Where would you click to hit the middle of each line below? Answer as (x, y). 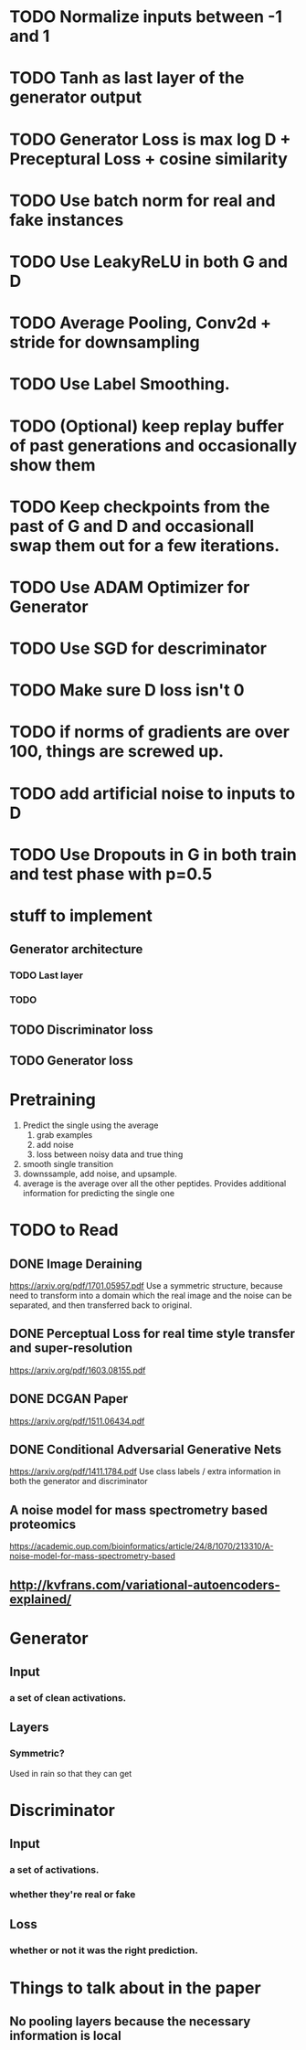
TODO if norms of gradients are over (150, 732)
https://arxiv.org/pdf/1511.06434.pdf (77, 1421)
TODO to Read (64, 1230)
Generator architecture (76, 949)
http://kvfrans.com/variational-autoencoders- (145, 1584)
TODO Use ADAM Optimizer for (130, 587)
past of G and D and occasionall (132, 526)
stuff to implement (81, 916)
